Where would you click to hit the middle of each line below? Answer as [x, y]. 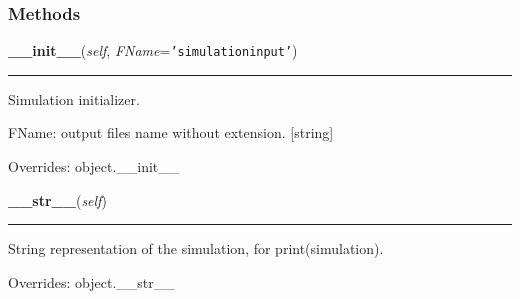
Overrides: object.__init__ [94, 166]
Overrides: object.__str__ [91, 281]
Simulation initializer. [74, 98]
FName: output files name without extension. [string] [171, 132]
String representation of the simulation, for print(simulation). [196, 248]
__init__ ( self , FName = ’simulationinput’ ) [153, 50]
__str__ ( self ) [57, 199]
